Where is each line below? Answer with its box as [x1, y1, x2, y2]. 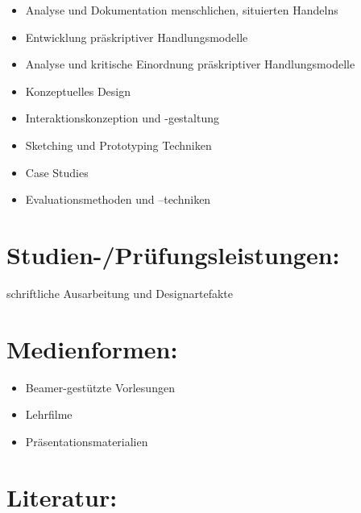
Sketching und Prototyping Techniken [25, 136, 212, 153]
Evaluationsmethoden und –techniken [25, 191, 211, 208]
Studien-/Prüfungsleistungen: [6, 238, 340, 271]
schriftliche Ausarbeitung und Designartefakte [6, 284, 233, 301]
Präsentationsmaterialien [25, 432, 148, 449]
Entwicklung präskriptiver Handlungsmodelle [25, 28, 248, 45]
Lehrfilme [25, 406, 73, 423]
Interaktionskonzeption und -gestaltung [25, 110, 219, 126]
